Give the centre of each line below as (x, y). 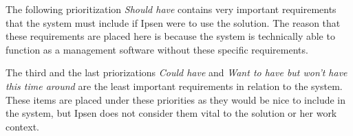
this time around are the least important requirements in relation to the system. (174, 86)
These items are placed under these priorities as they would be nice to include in (176, 99)
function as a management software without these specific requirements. (157, 49)
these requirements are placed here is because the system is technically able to (170, 36)
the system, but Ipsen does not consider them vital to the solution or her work (171, 113)
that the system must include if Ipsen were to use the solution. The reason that (173, 22)
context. (22, 126)
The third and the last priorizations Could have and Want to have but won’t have (176, 72)
